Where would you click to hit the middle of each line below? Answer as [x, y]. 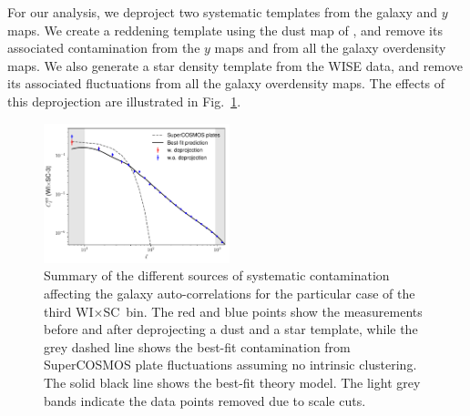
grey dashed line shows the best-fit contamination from [197, 346]
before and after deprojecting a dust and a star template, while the [231, 329]
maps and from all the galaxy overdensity [330, 48]
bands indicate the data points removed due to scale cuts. [205, 400]
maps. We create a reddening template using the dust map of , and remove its [225, 30]
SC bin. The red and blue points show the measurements [263, 311]
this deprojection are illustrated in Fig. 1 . [124, 101]
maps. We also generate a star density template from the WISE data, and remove [235, 65]
